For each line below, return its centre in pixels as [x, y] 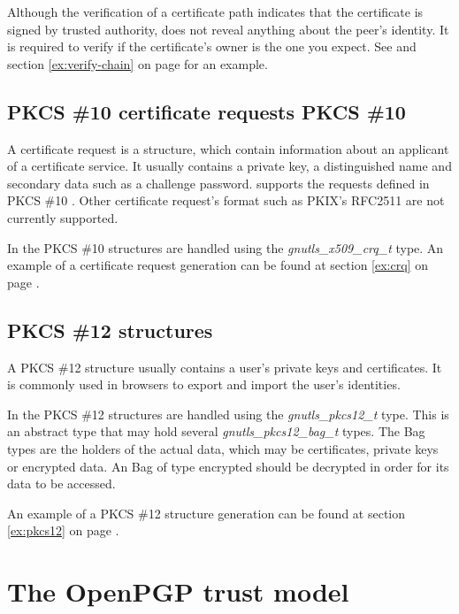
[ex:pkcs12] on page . [63, 530]
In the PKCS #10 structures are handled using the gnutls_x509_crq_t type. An [226, 247]
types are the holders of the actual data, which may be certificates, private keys [223, 448]
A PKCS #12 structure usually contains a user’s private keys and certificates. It [225, 367]
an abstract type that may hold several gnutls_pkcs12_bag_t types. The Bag [216, 431]
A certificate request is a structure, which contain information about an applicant [228, 148]
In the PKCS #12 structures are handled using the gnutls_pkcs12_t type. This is [228, 414]
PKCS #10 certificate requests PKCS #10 [207, 111]
